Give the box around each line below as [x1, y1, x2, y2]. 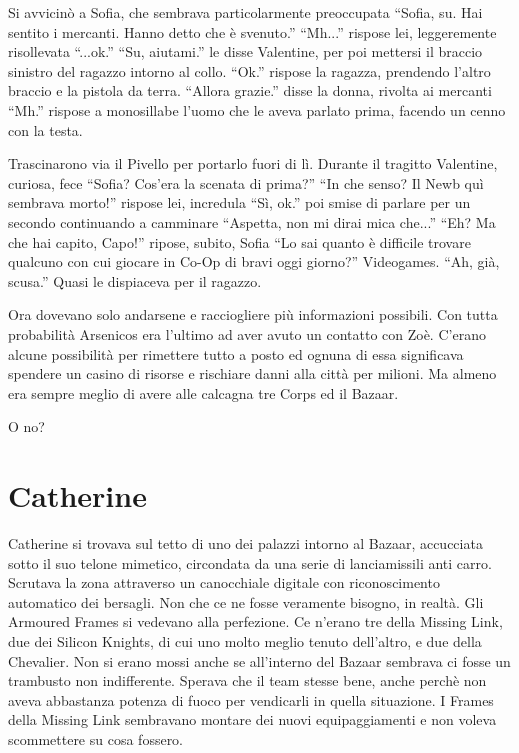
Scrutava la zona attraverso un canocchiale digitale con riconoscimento [8, 572, 440, 593]
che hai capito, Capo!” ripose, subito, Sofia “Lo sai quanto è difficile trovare [8, 231, 471, 252]
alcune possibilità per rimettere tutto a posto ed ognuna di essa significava [8, 343, 464, 364]
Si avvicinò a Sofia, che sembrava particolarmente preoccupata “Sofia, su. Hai [8, 2, 483, 22]
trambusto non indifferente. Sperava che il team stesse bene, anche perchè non [8, 670, 487, 691]
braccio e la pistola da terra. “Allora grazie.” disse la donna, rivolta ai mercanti [8, 80, 492, 101]
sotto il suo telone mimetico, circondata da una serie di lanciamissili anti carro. [8, 552, 492, 573]
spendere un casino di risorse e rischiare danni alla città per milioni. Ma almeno [8, 363, 497, 384]
